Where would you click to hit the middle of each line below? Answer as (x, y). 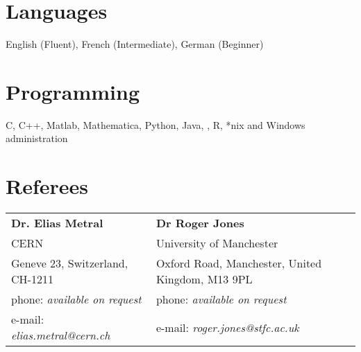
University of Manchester (217, 243)
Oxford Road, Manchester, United (239, 263)
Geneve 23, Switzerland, (70, 263)
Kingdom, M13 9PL (204, 279)
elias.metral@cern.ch (61, 335)
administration (37, 138)
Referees (47, 186)
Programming (73, 91)
